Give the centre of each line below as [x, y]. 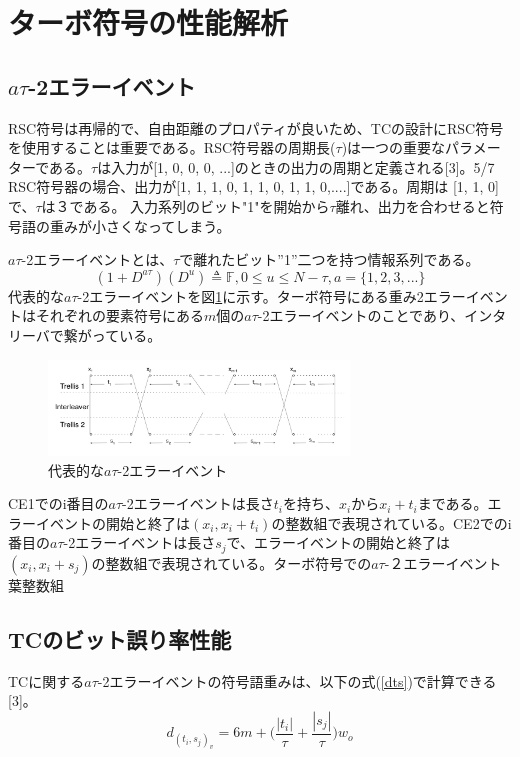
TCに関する [46, 680]
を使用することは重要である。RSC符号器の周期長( [172, 147]
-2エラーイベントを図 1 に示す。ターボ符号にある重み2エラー [271, 295]
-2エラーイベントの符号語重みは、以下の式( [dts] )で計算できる [297, 680]
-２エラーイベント [443, 562]
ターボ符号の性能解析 [148, 22]
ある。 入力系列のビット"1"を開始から [206, 205]
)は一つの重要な [393, 147]
